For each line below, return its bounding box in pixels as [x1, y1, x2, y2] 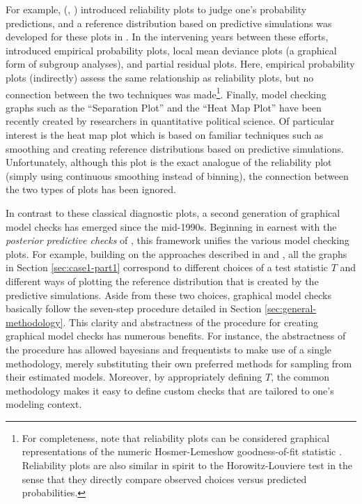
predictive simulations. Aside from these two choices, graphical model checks [6, 287, 331, 302]
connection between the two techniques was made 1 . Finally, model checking [6, 84, 326, 101]
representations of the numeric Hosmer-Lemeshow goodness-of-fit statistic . [22, 444, 342, 459]
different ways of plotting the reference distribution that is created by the [6, 273, 319, 288]
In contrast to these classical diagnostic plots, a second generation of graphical [6, 205, 340, 220]
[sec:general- [265, 301, 317, 316]
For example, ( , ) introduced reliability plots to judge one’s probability [6, 2, 307, 16]
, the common [271, 369, 330, 384]
